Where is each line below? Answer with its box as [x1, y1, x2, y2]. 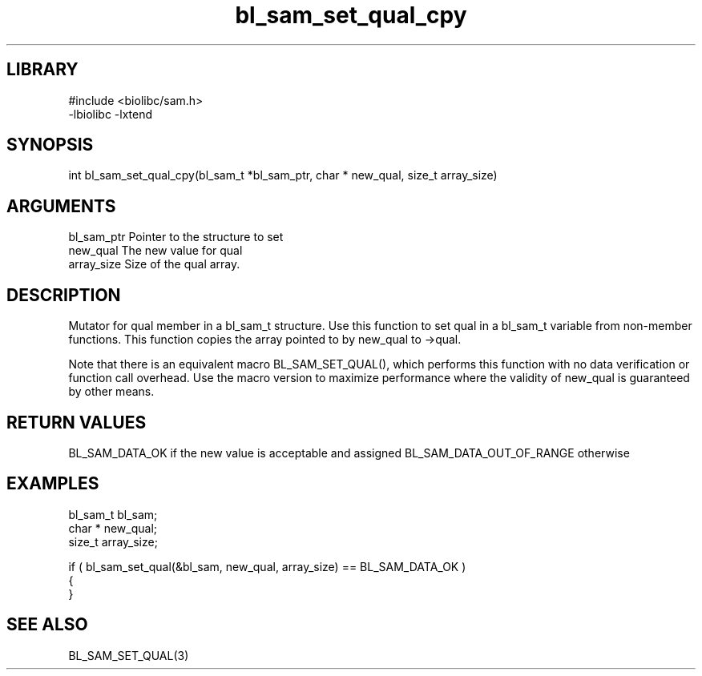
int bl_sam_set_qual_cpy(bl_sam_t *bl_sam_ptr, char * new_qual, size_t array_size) [68, 168, 498, 183]
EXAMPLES [6, 473, 99, 494]
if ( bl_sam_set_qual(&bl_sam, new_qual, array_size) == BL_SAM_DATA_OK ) [68, 559, 466, 573]
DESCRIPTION [6, 284, 121, 305]
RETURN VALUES [6, 412, 147, 433]
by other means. [68, 384, 155, 399]
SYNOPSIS [6, 135, 94, 155]
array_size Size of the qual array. [68, 257, 240, 272]
